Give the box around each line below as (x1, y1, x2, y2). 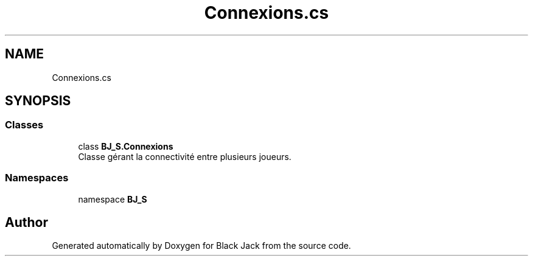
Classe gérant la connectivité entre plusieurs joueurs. (78, 151, 291, 162)
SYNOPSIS (5, 93, 71, 109)
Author (5, 214, 48, 230)
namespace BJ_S (78, 193, 147, 204)
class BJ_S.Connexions (78, 141, 173, 151)
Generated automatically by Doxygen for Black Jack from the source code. (52, 240, 351, 251)
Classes (5, 119, 44, 131)
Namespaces (5, 172, 69, 184)
